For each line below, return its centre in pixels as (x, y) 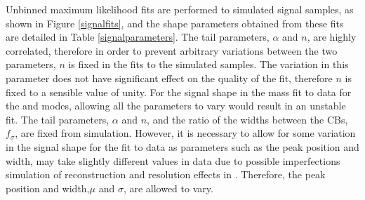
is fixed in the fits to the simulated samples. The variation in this (208, 64)
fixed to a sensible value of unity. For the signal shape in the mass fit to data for (179, 92)
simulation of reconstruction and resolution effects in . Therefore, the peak (166, 174)
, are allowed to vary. (168, 188)
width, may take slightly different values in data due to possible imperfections (173, 160)
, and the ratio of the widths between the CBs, (247, 119)
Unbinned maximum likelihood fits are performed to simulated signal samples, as (180, 9)
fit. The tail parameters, (58, 119)
